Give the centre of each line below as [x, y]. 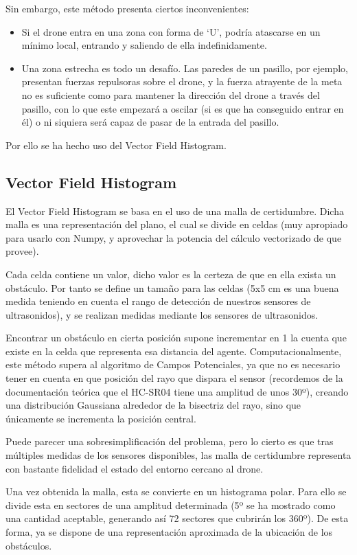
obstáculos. [29, 545]
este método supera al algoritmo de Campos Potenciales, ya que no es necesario [173, 364]
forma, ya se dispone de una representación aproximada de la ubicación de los [169, 532]
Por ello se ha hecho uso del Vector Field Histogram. [116, 145]
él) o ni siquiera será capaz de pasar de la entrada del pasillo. [150, 122]
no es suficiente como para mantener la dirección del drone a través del [171, 94]
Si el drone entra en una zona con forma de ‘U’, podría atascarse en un [171, 31]
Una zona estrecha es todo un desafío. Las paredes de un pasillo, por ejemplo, [185, 68]
